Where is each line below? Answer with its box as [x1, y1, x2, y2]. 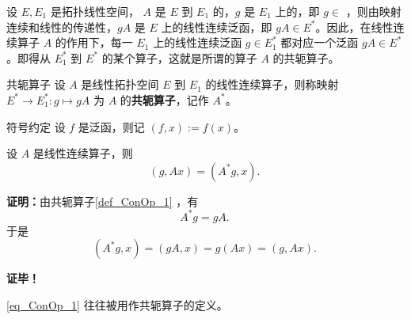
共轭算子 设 [6, 76, 66, 93]
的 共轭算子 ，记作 [120, 91, 209, 108]
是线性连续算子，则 [32, 145, 133, 161]
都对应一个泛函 [280, 34, 359, 51]
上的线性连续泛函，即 [161, 18, 272, 35]
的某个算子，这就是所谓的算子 [101, 49, 257, 66]
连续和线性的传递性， [6, 18, 117, 35]
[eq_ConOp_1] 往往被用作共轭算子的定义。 [6, 297, 228, 313]
